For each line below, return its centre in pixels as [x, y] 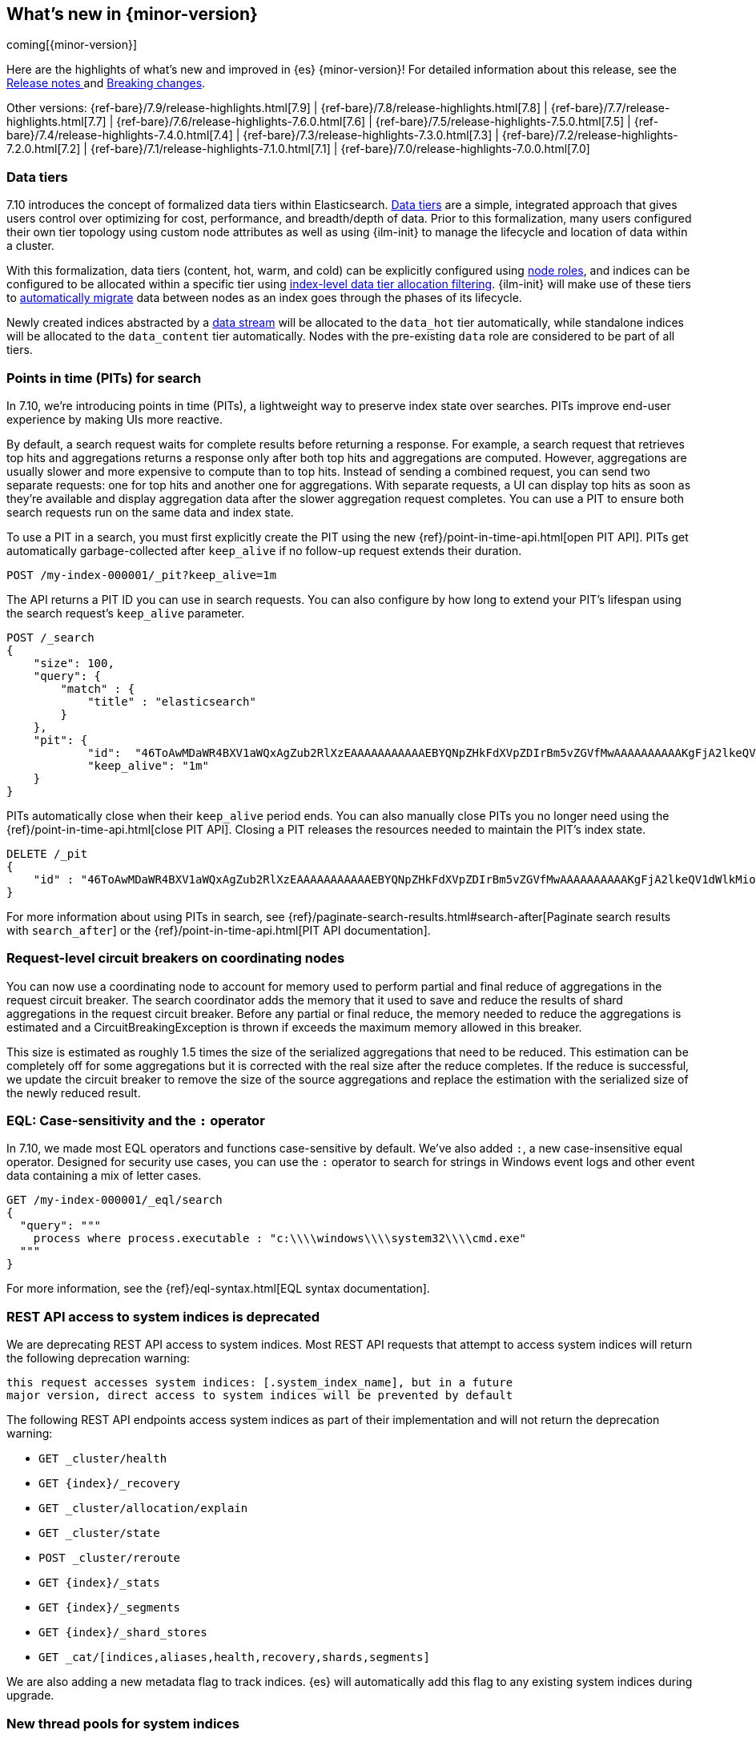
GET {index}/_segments [110, 1608]
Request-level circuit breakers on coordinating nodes [176, 958]
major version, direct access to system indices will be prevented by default [260, 1396]
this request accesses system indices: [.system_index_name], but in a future [260, 1383]
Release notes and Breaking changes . [106, 83]
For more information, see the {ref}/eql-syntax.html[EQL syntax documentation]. [218, 1289]
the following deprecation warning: [99, 1358]
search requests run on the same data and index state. [150, 512]
